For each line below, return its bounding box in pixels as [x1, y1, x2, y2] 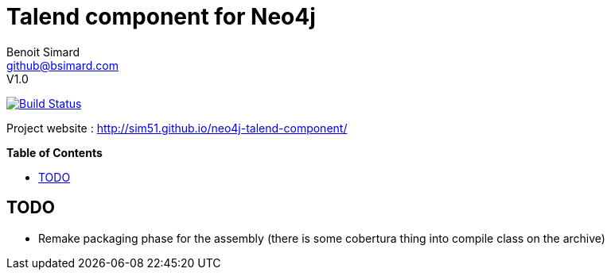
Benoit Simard [6, 44, 80, 59]
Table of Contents [6, 145, 103, 159]
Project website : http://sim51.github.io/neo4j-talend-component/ [6, 121, 348, 135]
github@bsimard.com [6, 58, 119, 72]
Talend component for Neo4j [6, 3, 316, 30]
